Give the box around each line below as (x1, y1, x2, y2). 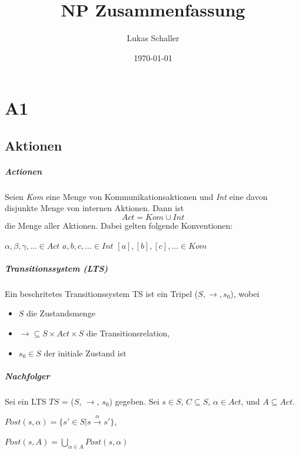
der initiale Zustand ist (44, 346, 127, 359)
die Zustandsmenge (26, 307, 95, 319)
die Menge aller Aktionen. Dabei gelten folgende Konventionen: (5, 219, 233, 232)
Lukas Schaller (127, 32, 180, 44)
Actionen (5, 165, 42, 177)
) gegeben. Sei (109, 395, 160, 407)
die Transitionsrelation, (86, 326, 170, 339)
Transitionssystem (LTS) (5, 262, 108, 274)
